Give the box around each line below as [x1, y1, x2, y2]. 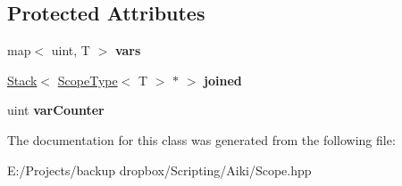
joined [204, 70, 242, 89]
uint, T [51, 41, 90, 60]
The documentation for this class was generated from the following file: [7, 130, 396, 149]
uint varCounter [7, 101, 105, 119]
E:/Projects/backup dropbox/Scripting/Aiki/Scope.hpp [7, 160, 312, 179]
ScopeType [57, 70, 118, 89]
